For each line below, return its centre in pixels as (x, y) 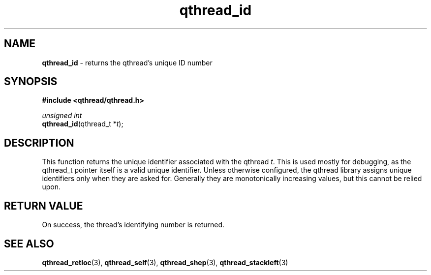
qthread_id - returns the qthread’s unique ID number (127, 62)
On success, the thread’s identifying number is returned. (133, 225)
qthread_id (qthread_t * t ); (83, 124)
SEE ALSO (29, 244)
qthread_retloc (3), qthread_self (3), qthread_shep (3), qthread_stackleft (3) (165, 262)
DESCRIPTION (39, 143)
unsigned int (62, 116)
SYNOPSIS (31, 82)
